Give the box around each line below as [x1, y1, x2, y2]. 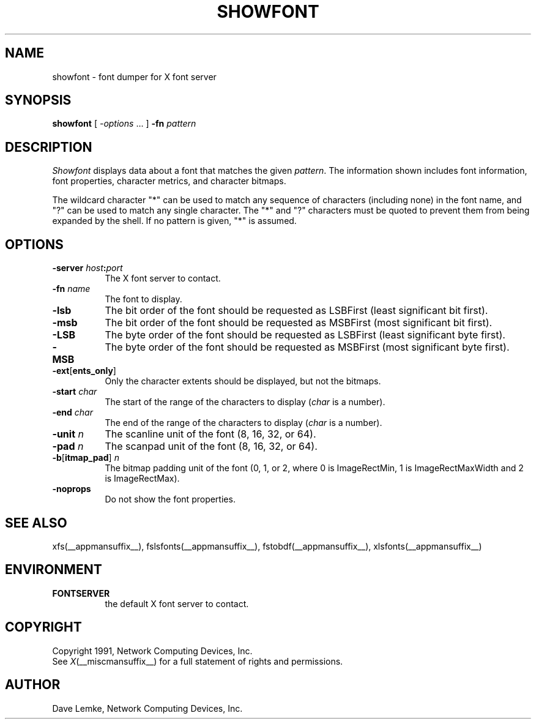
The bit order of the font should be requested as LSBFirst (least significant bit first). [105, 304, 488, 317]
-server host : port [52, 263, 123, 274]
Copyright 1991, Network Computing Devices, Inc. [52, 645, 253, 656]
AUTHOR [5, 677, 61, 693]
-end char [52, 407, 93, 418]
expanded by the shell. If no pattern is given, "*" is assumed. [52, 215, 297, 226]
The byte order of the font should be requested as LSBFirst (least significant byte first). [105, 329, 505, 341]
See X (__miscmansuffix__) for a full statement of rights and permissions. [52, 655, 343, 666]
